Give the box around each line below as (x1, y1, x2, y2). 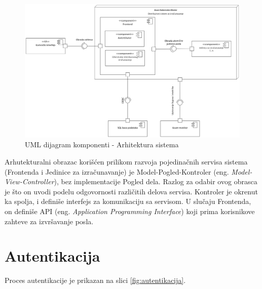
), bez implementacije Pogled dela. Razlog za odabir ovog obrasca (54, 176, 257, 187)
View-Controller (5, 176, 54, 187)
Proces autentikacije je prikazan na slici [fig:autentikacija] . (5, 275, 186, 285)
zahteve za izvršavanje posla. (5, 216, 94, 226)
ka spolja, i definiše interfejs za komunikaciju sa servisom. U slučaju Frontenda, (5, 196, 251, 207)
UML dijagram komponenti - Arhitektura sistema (25, 139, 179, 150)
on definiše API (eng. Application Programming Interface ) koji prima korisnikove (5, 205, 255, 216)
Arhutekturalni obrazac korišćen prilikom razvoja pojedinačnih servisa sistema (5, 156, 248, 167)
